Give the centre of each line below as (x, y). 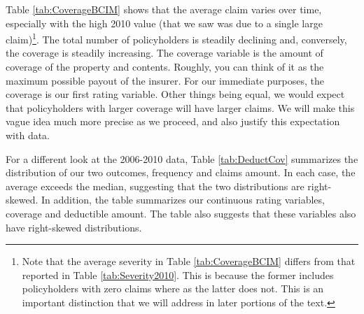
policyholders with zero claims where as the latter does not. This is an (173, 288)
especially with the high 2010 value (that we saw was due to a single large (164, 23)
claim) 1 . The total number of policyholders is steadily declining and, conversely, (176, 38)
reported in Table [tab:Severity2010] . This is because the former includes (178, 274)
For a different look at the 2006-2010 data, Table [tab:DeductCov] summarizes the (182, 158)
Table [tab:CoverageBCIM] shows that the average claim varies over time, (164, 9)
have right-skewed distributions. (74, 227)
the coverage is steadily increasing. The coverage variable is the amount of (164, 53)
